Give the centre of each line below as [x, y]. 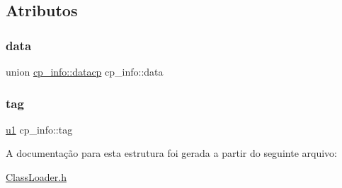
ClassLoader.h [36, 177]
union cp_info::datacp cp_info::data [85, 71]
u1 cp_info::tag [39, 129]
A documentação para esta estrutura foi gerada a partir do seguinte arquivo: [171, 153]
